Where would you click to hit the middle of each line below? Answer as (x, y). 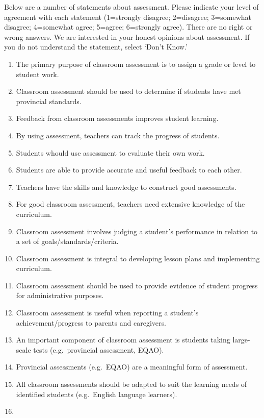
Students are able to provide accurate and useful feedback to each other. (129, 170)
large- (241, 340)
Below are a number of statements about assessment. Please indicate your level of (131, 7)
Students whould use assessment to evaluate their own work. (110, 152)
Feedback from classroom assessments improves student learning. (117, 118)
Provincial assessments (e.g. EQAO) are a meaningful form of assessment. (132, 367)
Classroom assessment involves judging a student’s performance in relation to (137, 231)
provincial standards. (49, 101)
